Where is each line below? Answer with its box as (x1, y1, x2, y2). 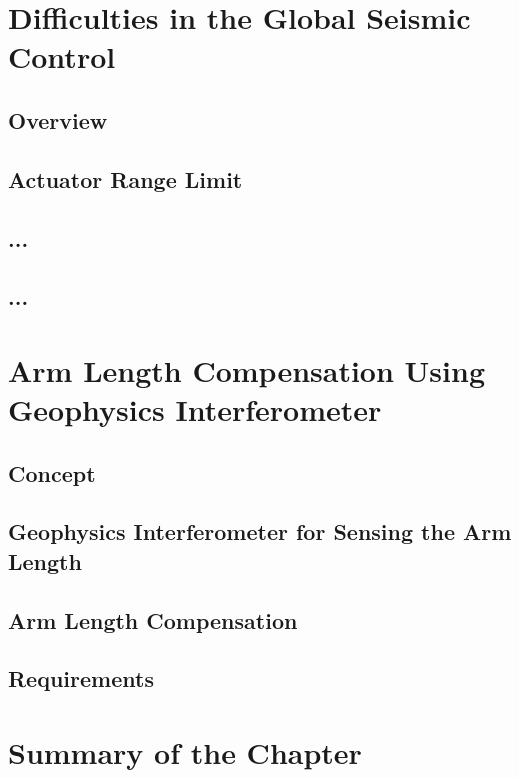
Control (8, 36, 116, 77)
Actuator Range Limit (8, 163, 243, 194)
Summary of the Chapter (8, 731, 362, 772)
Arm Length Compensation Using (8, 349, 485, 390)
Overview (8, 104, 108, 135)
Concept (8, 457, 96, 488)
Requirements (8, 663, 154, 694)
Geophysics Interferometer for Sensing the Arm (8, 516, 512, 547)
